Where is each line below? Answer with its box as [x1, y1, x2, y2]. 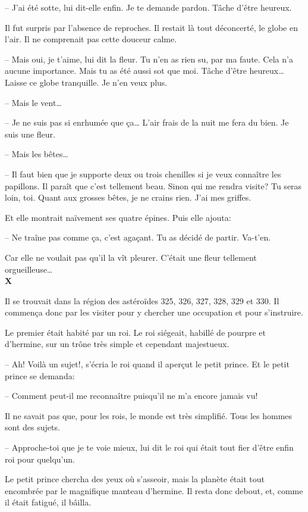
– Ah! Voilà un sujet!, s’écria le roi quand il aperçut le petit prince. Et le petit [5, 358, 290, 370]
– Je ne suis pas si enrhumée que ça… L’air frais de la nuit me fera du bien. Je [5, 116, 289, 129]
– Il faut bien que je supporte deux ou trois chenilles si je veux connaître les [5, 167, 281, 180]
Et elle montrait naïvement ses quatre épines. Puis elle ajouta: [5, 211, 231, 223]
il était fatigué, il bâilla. [5, 496, 92, 508]
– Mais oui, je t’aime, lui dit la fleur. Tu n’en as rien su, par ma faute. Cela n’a [5, 52, 293, 65]
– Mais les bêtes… [5, 148, 68, 160]
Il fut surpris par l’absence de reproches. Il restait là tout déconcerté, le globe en [5, 21, 298, 33]
